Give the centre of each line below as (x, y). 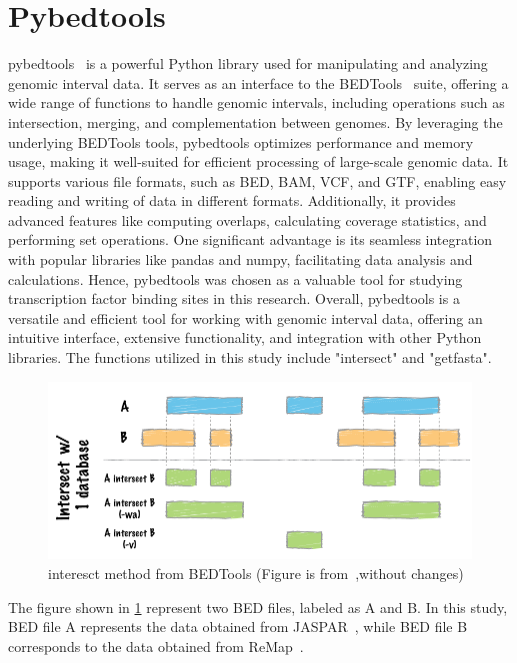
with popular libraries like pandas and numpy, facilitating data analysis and (240, 259)
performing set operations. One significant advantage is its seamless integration (250, 239)
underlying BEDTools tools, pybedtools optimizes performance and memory (241, 141)
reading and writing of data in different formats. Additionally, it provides (232, 200)
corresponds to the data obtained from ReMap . (156, 645)
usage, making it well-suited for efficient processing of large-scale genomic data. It (258, 161)
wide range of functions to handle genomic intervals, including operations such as (256, 102)
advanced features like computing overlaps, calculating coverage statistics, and (247, 219)
